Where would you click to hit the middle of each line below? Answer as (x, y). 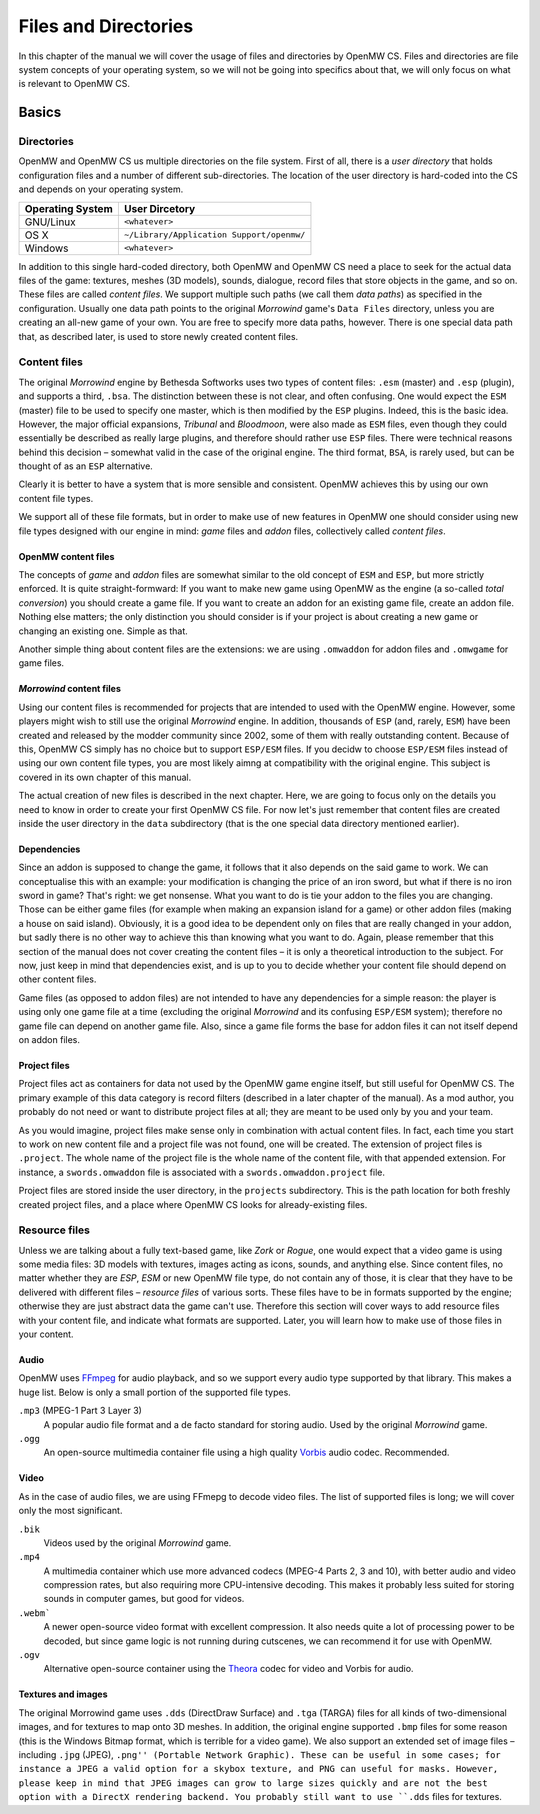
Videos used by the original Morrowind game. (137, 1542)
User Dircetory (159, 208)
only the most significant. (70, 1511)
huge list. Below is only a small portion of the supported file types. (155, 1392)
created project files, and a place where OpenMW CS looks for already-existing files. (193, 1204)
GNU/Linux (50, 222)
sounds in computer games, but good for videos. (144, 1599)
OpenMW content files (66, 556)
